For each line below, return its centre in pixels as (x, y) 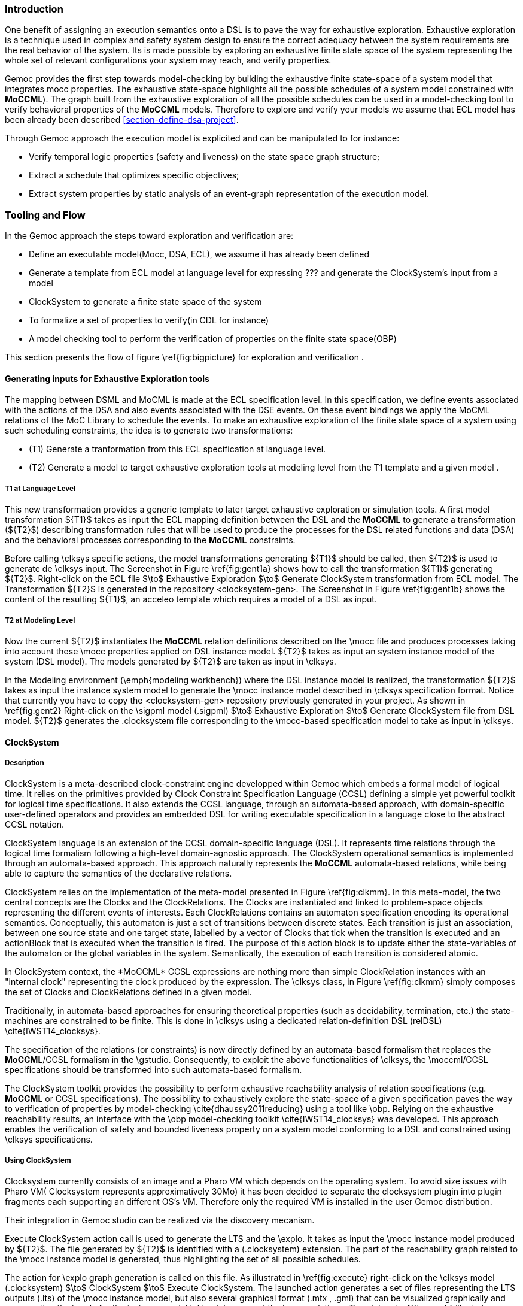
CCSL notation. (35, 825)
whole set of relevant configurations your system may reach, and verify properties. (168, 60)
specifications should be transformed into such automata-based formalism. (153, 1070)
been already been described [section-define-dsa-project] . (122, 120)
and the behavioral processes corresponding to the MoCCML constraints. (150, 540)
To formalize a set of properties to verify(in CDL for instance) (149, 320)
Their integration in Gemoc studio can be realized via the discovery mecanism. (160, 1220)
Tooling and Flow (45, 215)
